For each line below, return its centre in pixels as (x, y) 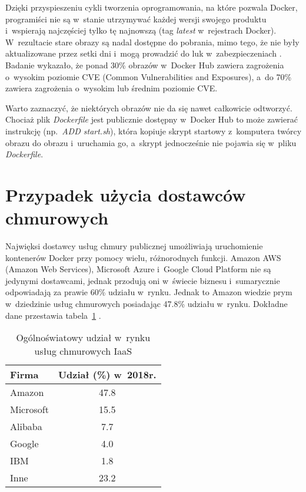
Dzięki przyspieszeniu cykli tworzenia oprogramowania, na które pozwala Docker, (152, 7)
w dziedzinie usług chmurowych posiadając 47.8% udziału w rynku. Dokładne (147, 303)
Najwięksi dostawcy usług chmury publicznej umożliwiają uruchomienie (134, 246)
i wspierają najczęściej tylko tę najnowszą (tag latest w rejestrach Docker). (141, 30)
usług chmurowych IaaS (83, 351)
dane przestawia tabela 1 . (53, 315)
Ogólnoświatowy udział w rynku (83, 338)
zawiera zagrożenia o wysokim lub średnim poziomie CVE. (112, 88)
